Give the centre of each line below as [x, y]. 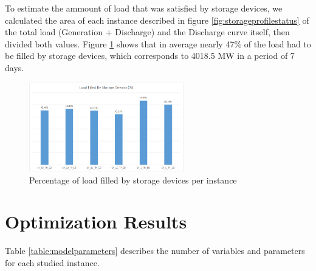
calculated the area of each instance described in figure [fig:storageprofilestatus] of [157, 20]
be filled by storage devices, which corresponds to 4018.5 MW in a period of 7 [150, 56]
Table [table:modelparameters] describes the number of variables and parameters [155, 251]
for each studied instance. [52, 262]
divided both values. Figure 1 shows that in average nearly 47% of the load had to [158, 43]
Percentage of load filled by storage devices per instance [133, 180]
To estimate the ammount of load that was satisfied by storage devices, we [144, 8]
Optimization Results [96, 221]
